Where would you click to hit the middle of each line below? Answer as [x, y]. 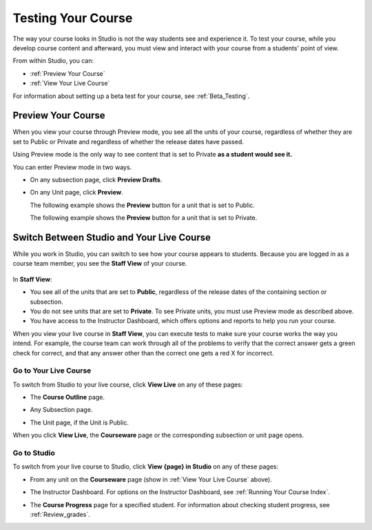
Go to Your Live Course [52, 371]
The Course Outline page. [67, 397]
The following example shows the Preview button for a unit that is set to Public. [142, 205]
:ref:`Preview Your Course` [68, 73]
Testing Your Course [73, 18]
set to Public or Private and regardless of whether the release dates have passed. [128, 141]
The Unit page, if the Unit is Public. [79, 422]
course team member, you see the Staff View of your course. [100, 264]
